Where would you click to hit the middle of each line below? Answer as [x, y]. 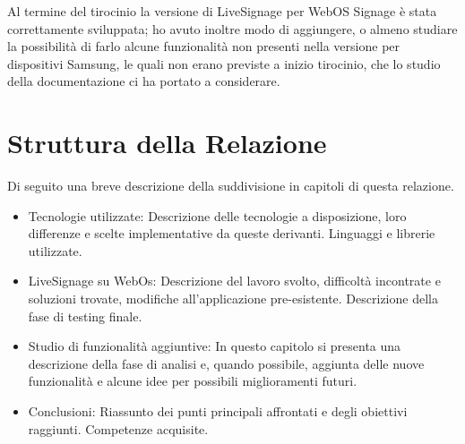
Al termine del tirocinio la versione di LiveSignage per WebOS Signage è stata [222, 11]
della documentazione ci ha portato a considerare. [144, 81]
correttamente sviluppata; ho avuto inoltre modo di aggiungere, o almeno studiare [232, 28]
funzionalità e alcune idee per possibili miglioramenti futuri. [193, 381]
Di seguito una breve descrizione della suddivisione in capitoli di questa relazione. [231, 186]
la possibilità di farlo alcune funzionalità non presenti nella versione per [204, 46]
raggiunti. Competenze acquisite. [118, 428]
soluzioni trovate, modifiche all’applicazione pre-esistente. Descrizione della [233, 299]
